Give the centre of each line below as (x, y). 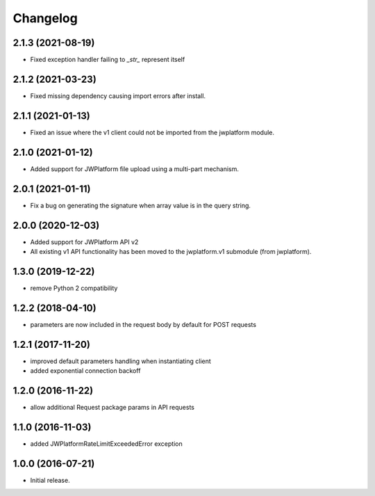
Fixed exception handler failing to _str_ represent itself (108, 60)
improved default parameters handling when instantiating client (120, 361)
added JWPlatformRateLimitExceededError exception (107, 443)
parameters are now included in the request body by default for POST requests (143, 324)
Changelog (45, 18)
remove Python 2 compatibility (74, 288)
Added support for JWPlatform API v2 (84, 242)
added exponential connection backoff (85, 371)
